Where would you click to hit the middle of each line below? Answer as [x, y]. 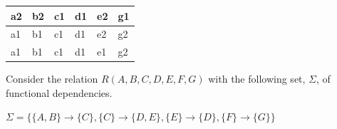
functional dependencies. [59, 92]
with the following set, [257, 79]
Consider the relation [52, 79]
